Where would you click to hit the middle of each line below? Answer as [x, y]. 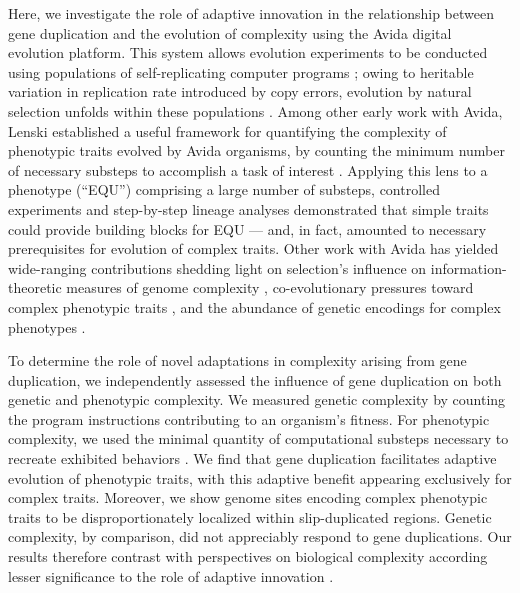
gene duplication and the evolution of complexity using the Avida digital [230, 32]
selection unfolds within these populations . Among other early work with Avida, [255, 110]
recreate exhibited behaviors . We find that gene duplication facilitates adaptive [252, 458]
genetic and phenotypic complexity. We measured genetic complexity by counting [257, 399]
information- [468, 267]
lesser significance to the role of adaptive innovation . [171, 575]
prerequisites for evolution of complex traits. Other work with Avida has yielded [253, 248]
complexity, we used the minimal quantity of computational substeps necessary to [258, 438]
